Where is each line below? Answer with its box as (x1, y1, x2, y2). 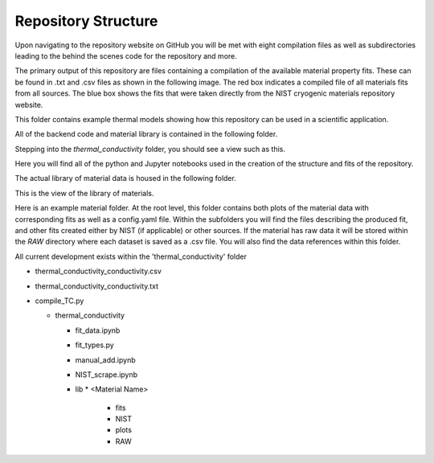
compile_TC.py (35, 296, 84, 305)
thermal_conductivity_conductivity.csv (35, 266, 162, 277)
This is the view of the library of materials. (14, 188, 154, 198)
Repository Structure (14, 12, 158, 30)
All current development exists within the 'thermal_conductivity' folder (14, 252, 247, 261)
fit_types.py (75, 340, 114, 350)
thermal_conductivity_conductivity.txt (35, 281, 159, 291)
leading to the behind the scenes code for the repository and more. (14, 51, 237, 60)
